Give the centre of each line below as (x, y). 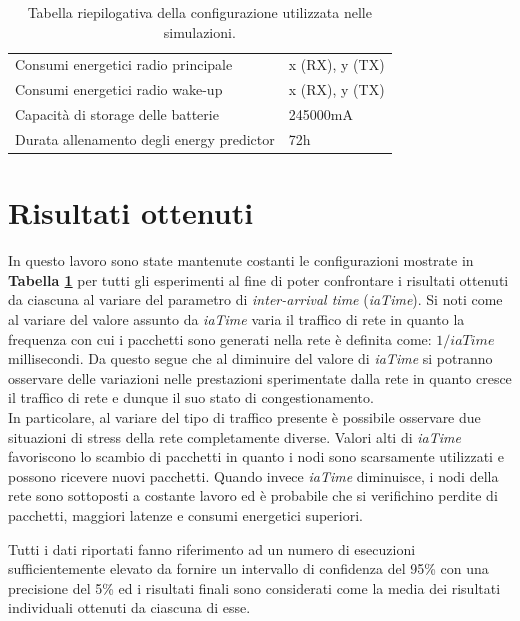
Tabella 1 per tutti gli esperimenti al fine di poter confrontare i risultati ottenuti (258, 279)
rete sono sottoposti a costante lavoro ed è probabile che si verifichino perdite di (253, 495)
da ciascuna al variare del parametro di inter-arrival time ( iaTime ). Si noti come (255, 299)
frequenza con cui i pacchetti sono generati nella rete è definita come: (220, 338)
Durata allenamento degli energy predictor (145, 138)
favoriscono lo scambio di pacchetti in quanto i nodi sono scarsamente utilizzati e (256, 456)
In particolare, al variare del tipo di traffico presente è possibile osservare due (244, 416)
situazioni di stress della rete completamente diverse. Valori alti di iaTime (234, 436)
